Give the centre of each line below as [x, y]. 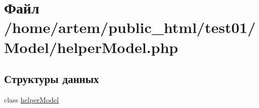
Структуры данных [52, 79]
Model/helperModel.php [91, 47]
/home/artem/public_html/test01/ [130, 27]
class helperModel [31, 99]
